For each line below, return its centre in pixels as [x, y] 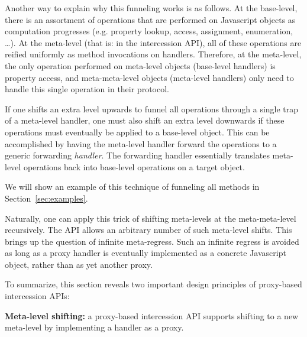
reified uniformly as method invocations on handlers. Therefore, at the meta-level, [153, 54]
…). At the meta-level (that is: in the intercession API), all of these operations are [153, 42]
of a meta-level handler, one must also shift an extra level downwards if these [145, 120]
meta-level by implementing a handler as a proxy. [94, 327]
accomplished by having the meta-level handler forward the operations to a [141, 143]
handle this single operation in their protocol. [87, 89]
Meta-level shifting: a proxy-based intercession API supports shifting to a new [152, 315]
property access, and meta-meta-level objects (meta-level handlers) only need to [149, 77]
